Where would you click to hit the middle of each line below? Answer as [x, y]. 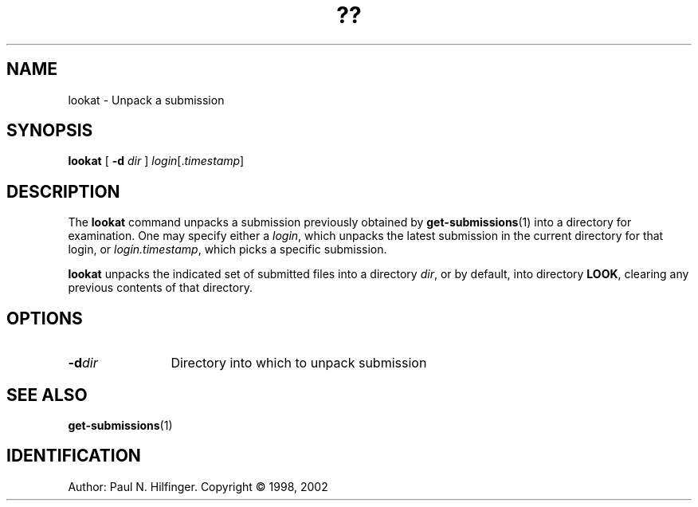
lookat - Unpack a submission [146, 100]
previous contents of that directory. [160, 288]
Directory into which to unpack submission [299, 363]
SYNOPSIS [50, 131]
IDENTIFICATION [74, 456]
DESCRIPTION [63, 191]
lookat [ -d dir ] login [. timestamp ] [156, 161]
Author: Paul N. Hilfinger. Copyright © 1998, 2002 [198, 486]
